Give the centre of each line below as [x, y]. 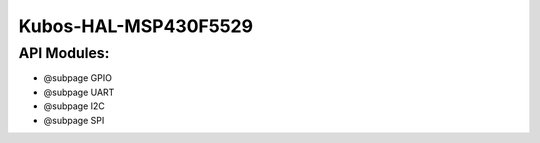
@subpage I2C [74, 106]
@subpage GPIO [77, 78]
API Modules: [64, 53]
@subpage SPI [74, 120]
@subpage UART [79, 92]
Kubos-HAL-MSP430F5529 [136, 26]
